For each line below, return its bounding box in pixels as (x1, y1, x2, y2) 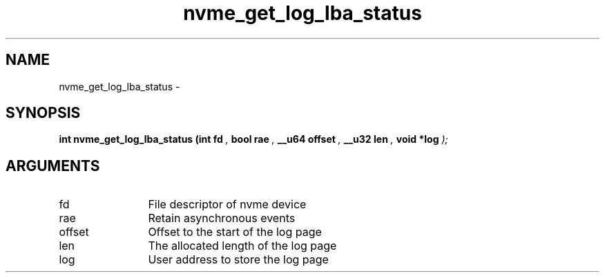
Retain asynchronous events (148, 211, 296, 226)
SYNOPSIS (6, 104, 81, 122)
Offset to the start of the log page (148, 225, 322, 239)
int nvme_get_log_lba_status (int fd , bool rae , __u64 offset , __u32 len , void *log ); (59, 133, 448, 146)
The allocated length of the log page (148, 239, 337, 253)
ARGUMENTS (6, 157, 100, 175)
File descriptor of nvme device (148, 197, 307, 212)
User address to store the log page (148, 252, 329, 267)
